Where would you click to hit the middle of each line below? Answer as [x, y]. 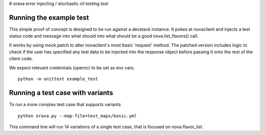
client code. [21, 59]
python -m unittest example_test [58, 79]
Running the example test [49, 17]
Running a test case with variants [61, 93]
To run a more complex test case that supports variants [65, 105]
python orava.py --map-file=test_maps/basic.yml [77, 116]
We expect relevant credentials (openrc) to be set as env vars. [72, 67]
